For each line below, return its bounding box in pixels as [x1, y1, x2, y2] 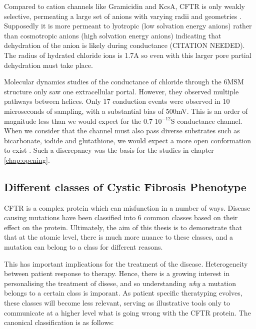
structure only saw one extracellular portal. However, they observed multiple [4, 86, 239, 96]
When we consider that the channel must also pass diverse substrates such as [4, 125, 240, 136]
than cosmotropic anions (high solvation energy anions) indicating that [4, 30, 221, 40]
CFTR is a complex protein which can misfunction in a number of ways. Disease [4, 202, 250, 213]
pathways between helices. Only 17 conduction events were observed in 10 [4, 96, 230, 106]
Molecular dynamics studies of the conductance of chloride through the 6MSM [4, 76, 244, 87]
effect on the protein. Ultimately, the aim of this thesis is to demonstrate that [4, 222, 242, 232]
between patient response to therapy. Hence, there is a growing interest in [4, 268, 230, 279]
